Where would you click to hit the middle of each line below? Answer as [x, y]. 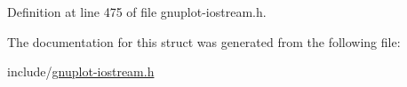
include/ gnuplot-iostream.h [81, 71]
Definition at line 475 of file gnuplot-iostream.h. [137, 12]
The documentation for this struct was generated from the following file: [204, 41]
